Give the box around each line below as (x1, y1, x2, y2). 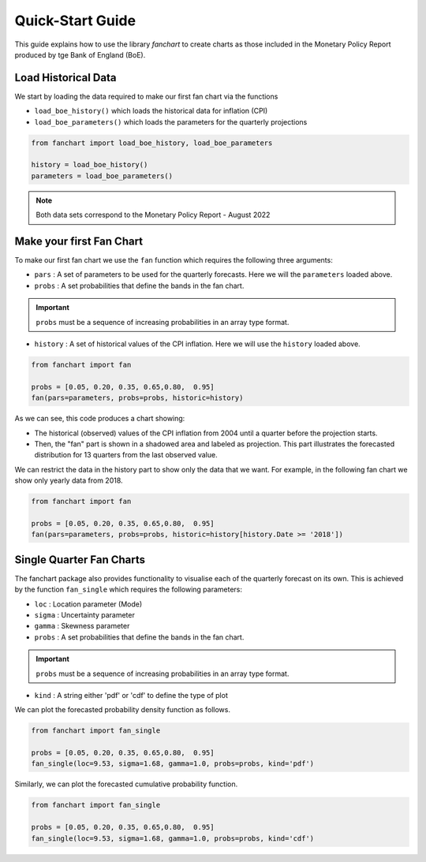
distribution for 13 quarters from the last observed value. (34, 450, 218, 460)
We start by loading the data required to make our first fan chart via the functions (14, 91, 278, 101)
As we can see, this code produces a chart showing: (14, 414, 185, 424)
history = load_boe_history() (31, 160, 148, 170)
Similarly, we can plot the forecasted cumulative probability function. (14, 779, 238, 789)
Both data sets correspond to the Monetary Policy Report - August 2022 (35, 210, 271, 220)
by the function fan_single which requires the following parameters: (14, 584, 243, 595)
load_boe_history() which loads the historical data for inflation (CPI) (34, 106, 268, 116)
